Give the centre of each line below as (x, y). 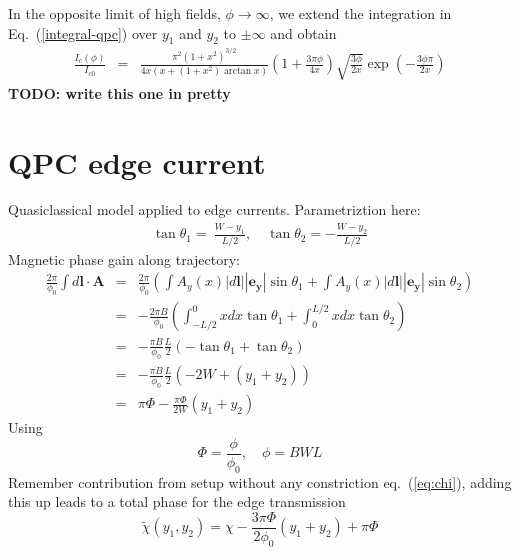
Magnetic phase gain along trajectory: (124, 258)
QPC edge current (137, 161)
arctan (237, 70)
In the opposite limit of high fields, (114, 13)
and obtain (303, 32)
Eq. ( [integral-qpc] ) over (83, 32)
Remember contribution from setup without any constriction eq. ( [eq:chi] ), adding (260, 481)
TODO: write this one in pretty (119, 92)
